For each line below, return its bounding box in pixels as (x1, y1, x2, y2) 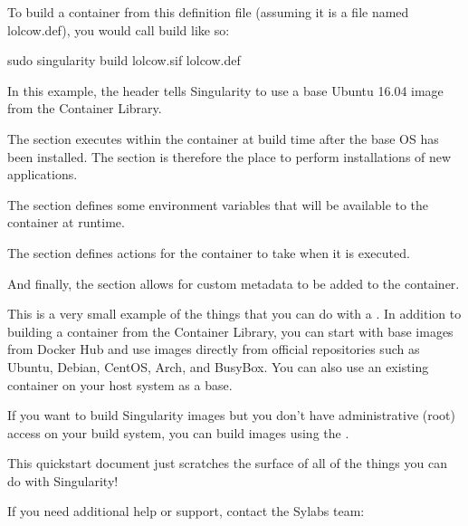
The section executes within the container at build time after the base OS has (7, 129, 439, 148)
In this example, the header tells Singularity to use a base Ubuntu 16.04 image (7, 81, 444, 100)
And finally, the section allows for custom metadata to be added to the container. (7, 273, 460, 292)
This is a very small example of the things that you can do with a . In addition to (7, 304, 462, 323)
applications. (7, 165, 78, 184)
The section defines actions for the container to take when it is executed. (7, 243, 410, 262)
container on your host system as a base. (7, 375, 233, 394)
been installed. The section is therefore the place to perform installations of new (7, 147, 452, 166)
